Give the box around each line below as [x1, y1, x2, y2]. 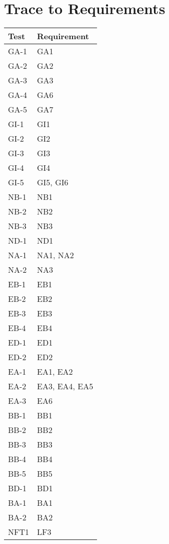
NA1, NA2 [37, 249, 74, 261]
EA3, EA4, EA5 [37, 380, 93, 392]
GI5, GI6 [37, 176, 68, 188]
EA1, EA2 [37, 366, 73, 378]
